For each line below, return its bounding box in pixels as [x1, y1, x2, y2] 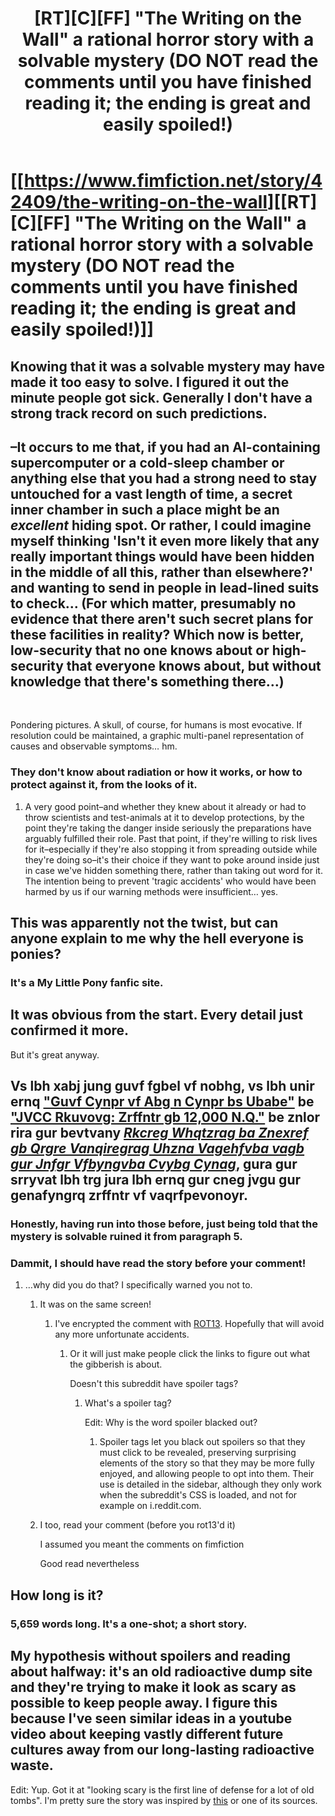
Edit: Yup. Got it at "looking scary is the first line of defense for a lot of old [10, 1783, 315, 1796]
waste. [10, 1757, 54, 1774]
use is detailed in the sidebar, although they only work [99, 1478, 323, 1491]
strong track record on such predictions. [10, 405, 268, 422]
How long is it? [10, 1587, 104, 1604]
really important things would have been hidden [10, 548, 315, 565]
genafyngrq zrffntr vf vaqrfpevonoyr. [10, 1187, 249, 1204]
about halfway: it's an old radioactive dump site [10, 1663, 313, 1681]
